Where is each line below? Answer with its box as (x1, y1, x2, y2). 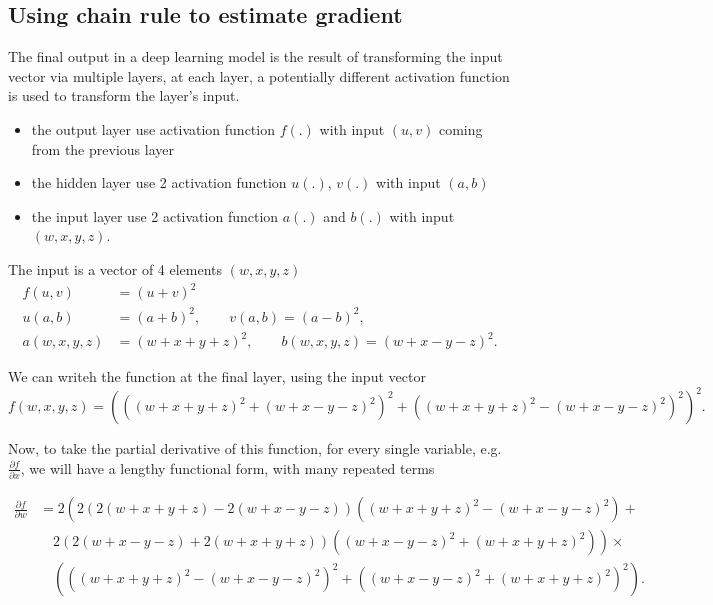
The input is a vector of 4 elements (8, 258, 223, 279)
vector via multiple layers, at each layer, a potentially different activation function (8, 65, 510, 86)
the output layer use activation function (31, 118, 275, 139)
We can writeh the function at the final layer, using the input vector (8, 366, 426, 387)
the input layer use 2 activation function (31, 205, 279, 226)
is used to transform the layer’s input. (8, 85, 240, 106)
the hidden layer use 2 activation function (31, 172, 287, 193)
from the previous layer (31, 138, 174, 159)
